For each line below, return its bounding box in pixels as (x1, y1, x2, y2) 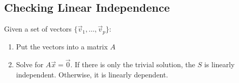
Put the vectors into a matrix (16, 41, 108, 51)
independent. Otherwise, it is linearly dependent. (16, 69, 168, 80)
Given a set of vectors (4, 23, 72, 34)
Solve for (16, 59, 44, 70)
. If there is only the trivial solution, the (70, 59, 195, 70)
